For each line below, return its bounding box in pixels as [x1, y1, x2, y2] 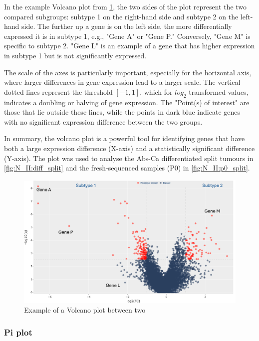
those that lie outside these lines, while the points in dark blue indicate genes [4, 107, 240, 117]
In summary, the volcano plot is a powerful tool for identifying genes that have [4, 133, 245, 144]
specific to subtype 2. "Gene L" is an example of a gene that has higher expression [4, 40, 255, 51]
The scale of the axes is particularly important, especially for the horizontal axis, [4, 67, 252, 77]
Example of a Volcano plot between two [24, 305, 146, 315]
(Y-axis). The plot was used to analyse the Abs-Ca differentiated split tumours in [4, 153, 254, 163]
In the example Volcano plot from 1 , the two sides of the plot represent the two [4, 1, 247, 11]
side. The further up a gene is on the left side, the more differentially [21, 21, 232, 31]
